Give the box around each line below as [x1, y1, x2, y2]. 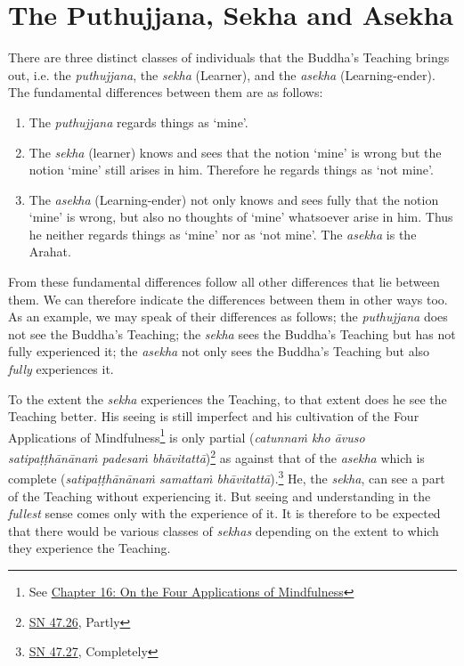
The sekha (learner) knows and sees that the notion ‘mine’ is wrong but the [28, 142, 442, 161]
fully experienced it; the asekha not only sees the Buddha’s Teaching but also [8, 342, 430, 361]
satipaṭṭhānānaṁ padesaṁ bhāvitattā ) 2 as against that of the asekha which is [8, 446, 425, 467]
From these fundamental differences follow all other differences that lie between [8, 272, 440, 291]
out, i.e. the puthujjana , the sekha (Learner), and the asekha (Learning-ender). [8, 65, 436, 84]
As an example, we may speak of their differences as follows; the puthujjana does [8, 307, 448, 326]
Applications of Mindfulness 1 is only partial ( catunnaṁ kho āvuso [8, 425, 365, 446]
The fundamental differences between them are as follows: [8, 83, 323, 102]
